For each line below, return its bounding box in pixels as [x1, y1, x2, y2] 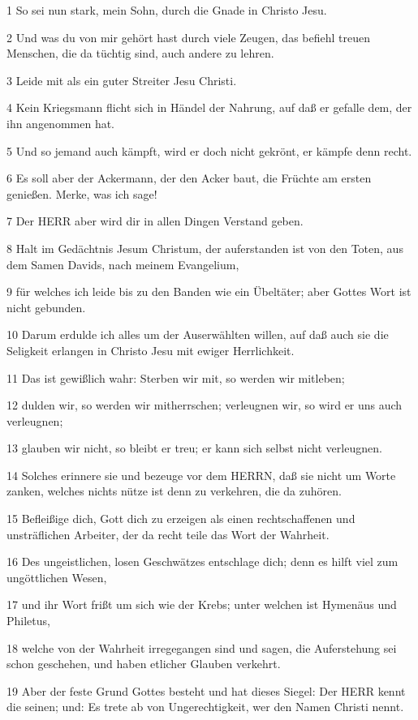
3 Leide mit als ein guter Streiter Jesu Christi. [6, 71, 237, 88]
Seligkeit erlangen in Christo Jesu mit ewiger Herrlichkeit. [6, 341, 295, 358]
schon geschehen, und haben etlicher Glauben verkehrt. [6, 655, 281, 672]
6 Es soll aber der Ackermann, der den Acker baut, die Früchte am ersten [6, 169, 372, 186]
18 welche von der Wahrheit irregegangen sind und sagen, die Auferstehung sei [6, 639, 397, 656]
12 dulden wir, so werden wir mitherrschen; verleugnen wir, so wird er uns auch [6, 396, 403, 414]
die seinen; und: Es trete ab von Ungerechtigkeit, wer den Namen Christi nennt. [6, 698, 404, 715]
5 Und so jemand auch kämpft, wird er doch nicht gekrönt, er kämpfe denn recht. [6, 142, 412, 159]
